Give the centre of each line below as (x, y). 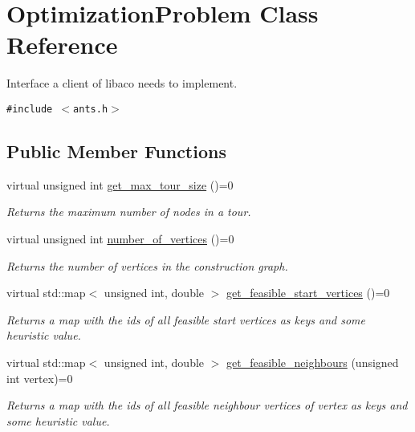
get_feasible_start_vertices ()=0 (308, 293)
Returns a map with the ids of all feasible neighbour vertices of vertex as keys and (207, 405)
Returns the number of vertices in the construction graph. (147, 265)
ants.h (91, 109)
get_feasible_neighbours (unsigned (313, 362)
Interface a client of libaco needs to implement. (122, 83)
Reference (62, 45)
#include (30, 109)
